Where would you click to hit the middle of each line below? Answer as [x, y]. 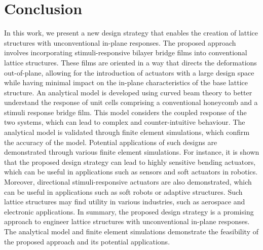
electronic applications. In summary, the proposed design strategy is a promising [129, 211]
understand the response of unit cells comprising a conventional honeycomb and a [131, 102]
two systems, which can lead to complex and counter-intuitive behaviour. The [125, 122]
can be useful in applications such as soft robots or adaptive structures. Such [123, 191]
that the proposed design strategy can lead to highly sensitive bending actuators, [130, 162]
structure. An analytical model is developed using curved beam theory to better [128, 92]
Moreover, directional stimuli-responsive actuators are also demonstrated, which [128, 182]
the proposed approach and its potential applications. [87, 241]
